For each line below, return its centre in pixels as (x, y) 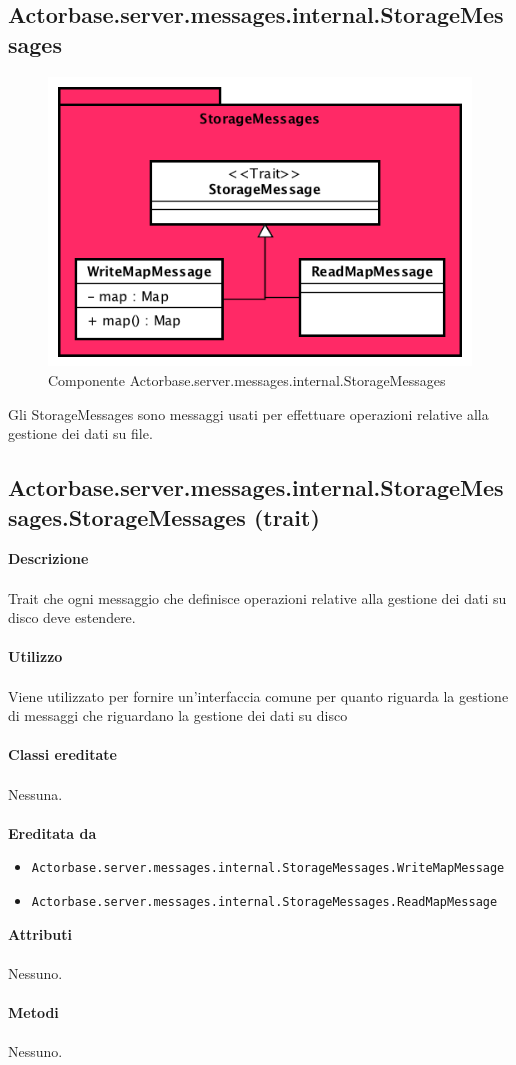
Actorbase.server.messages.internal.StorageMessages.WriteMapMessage (268, 868)
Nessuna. (35, 793)
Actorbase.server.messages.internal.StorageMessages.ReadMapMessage (264, 902)
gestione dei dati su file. (80, 433)
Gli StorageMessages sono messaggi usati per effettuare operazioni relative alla (248, 413)
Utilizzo (35, 656)
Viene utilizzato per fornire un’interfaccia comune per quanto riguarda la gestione (258, 695)
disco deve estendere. (72, 617)
